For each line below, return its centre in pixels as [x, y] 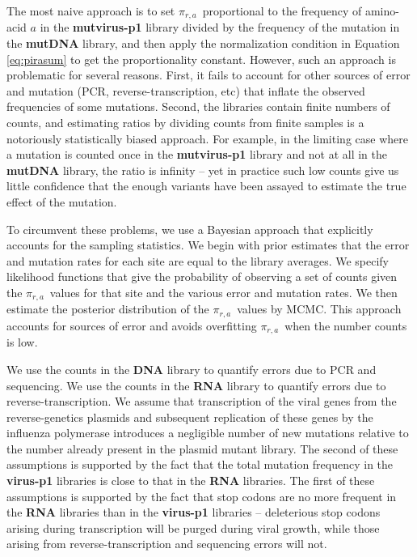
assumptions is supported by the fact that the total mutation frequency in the [200, 464]
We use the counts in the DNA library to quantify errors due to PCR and [192, 369]
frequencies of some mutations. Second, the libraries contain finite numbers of [198, 106]
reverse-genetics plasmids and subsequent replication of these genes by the [190, 417]
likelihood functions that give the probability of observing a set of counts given [202, 276]
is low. [22, 342]
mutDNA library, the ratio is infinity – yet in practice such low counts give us [203, 170]
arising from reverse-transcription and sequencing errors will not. [167, 544]
